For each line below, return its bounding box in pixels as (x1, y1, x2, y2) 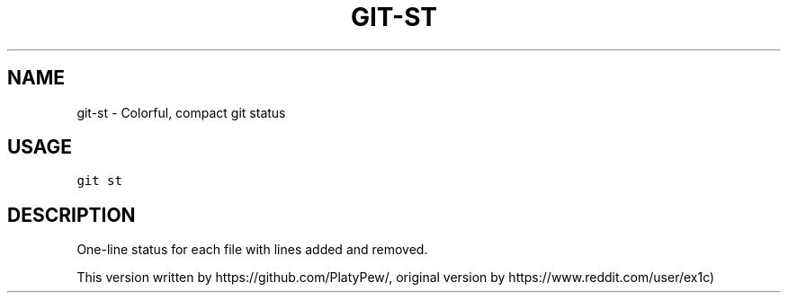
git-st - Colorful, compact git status (76, 104, 286, 120)
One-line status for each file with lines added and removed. (76, 242, 428, 258)
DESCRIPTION (7, 203, 136, 226)
